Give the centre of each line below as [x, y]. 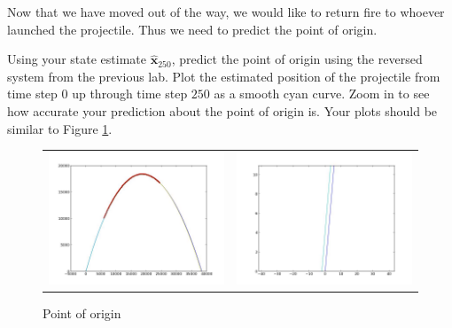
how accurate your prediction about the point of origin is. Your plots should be [222, 110]
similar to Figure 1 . [60, 128]
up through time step [130, 94]
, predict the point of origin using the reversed [297, 59]
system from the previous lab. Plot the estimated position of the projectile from [224, 76]
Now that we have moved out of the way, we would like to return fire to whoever [226, 12]
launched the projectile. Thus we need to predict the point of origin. [192, 29]
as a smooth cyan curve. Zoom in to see [322, 94]
